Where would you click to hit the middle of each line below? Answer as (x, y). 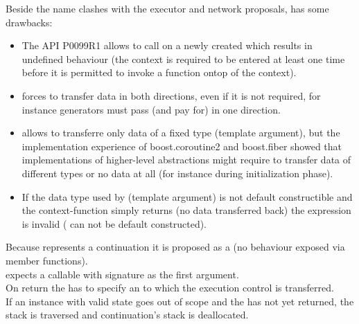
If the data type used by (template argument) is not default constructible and (187, 196)
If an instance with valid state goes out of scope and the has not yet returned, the (180, 301)
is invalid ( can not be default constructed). (114, 223)
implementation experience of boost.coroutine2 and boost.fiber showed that (182, 146)
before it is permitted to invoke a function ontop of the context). (159, 72)
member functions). (47, 260)
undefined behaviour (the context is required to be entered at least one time (183, 58)
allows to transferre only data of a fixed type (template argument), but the (181, 133)
